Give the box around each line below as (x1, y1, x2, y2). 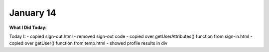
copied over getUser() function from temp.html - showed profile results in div (9, 40, 168, 46)
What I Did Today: (9, 25, 47, 30)
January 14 (9, 7, 57, 18)
